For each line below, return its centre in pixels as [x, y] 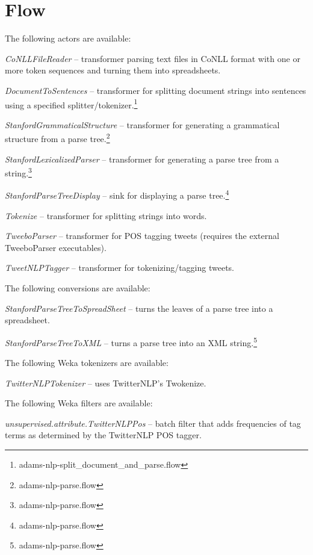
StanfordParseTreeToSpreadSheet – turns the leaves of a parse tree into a [139, 308]
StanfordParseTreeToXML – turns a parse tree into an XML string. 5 [131, 341]
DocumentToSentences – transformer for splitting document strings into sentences [156, 90]
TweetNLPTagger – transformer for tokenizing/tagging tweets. [120, 268]
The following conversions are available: [78, 288]
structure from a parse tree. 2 [57, 138]
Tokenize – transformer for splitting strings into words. [106, 215]
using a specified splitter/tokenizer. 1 [71, 104]
